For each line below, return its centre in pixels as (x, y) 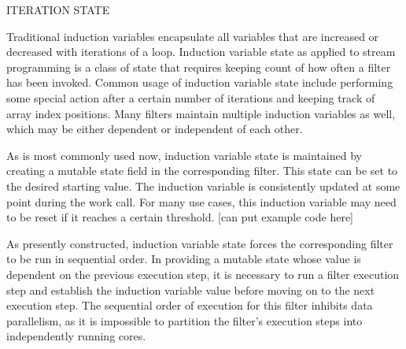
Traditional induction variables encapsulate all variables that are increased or (193, 36)
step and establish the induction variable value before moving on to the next (191, 290)
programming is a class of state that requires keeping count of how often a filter (199, 67)
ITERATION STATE (58, 9)
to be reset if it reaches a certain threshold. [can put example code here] (180, 217)
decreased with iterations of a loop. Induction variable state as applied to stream (201, 52)
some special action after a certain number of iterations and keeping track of (191, 97)
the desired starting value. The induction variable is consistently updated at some (203, 186)
